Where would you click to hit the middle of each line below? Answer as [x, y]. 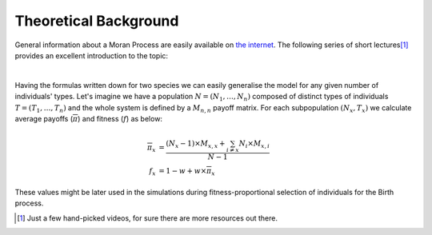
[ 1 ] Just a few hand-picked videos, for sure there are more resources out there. [147, 218]
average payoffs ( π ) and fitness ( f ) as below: [89, 118]
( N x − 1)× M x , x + [196, 144]
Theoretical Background [97, 21]
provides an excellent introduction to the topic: [91, 55]
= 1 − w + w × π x [187, 172]
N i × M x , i [254, 144]
